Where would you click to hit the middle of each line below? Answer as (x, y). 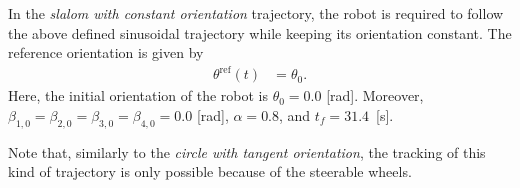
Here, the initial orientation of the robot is (138, 95)
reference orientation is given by (106, 52)
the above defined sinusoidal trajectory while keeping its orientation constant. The (260, 32)
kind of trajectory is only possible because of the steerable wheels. (210, 171)
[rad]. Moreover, (375, 95)
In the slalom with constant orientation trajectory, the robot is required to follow (256, 13)
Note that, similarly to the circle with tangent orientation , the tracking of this (247, 151)
